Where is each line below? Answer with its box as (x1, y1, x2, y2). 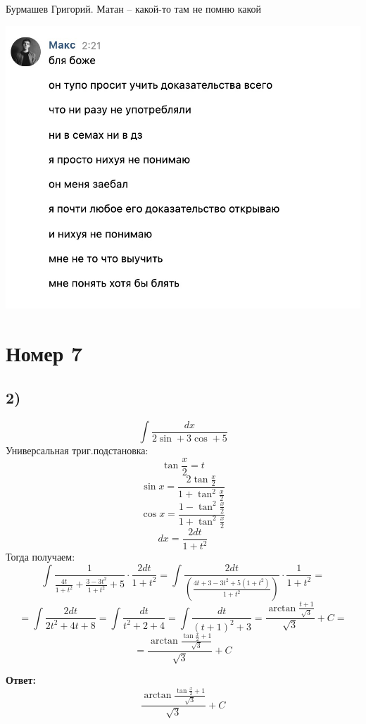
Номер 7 (6, 338, 83, 367)
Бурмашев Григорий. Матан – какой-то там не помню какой (6, 1, 262, 15)
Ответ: (6, 673, 36, 687)
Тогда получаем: (6, 549, 75, 564)
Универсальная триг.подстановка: (6, 443, 149, 458)
